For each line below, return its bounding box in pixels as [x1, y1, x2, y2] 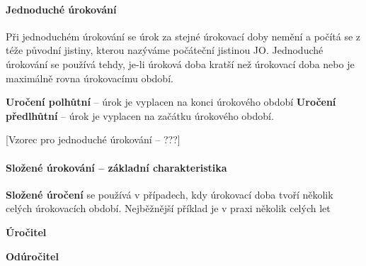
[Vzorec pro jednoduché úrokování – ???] [6, 132, 181, 147]
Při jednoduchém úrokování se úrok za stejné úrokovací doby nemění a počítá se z [6, 28, 361, 43]
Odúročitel [6, 248, 59, 263]
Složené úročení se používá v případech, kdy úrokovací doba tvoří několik [6, 187, 333, 201]
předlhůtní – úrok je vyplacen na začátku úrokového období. [6, 108, 274, 123]
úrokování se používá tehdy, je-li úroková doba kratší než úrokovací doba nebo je [6, 56, 355, 71]
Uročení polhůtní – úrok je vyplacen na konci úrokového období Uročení [6, 94, 336, 109]
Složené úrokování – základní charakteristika [6, 160, 227, 174]
